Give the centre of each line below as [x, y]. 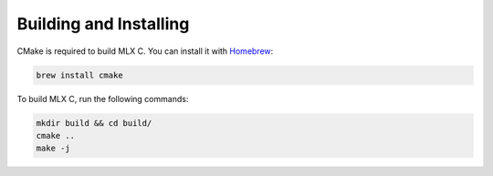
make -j [53, 149]
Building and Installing [103, 24]
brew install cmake [79, 75]
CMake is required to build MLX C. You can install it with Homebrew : [145, 51]
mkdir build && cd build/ [94, 123]
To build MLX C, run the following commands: [103, 98]
